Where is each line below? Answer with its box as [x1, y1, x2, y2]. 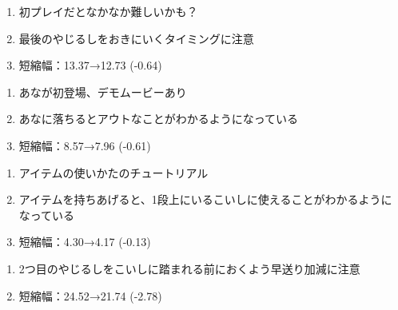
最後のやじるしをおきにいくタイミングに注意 [18, 30, 254, 46]
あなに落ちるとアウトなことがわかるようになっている [18, 110, 299, 127]
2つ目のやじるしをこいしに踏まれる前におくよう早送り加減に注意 [18, 260, 360, 276]
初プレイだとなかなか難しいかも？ [18, 3, 198, 19]
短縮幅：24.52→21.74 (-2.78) [18, 287, 162, 304]
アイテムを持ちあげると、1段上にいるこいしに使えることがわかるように [18, 191, 392, 208]
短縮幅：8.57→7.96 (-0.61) [18, 137, 151, 153]
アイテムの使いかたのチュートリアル [18, 164, 209, 181]
